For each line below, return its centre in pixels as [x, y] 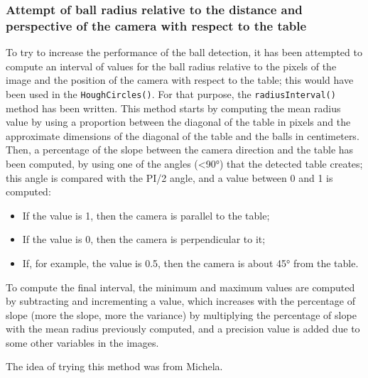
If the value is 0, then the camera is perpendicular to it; [144, 239]
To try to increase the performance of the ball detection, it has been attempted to [184, 52]
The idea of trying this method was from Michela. [114, 366]
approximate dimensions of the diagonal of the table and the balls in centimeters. [183, 135]
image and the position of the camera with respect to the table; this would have [180, 80]
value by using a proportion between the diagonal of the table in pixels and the [178, 122]
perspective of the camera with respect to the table [156, 25]
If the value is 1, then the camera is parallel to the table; [146, 215]
